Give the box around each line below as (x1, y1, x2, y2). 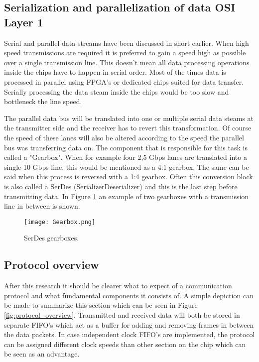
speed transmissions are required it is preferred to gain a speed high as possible (4, 47, 246, 58)
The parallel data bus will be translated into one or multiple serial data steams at (4, 113, 254, 123)
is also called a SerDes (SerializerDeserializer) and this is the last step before (4, 181, 238, 191)
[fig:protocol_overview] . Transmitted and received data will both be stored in (4, 309, 240, 320)
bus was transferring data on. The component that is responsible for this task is (4, 142, 248, 152)
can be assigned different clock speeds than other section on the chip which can (4, 339, 246, 349)
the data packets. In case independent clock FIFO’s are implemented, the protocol (4, 329, 255, 340)
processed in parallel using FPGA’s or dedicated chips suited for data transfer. (4, 76, 244, 87)
